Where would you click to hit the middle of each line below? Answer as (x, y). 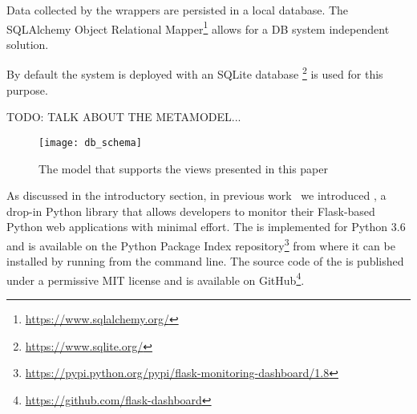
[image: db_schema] (90, 142)
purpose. (27, 89)
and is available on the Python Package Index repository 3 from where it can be (201, 244)
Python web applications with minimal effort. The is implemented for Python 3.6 (206, 227)
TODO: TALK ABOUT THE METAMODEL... (124, 117)
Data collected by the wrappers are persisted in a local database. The (178, 10)
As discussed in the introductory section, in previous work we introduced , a (196, 195)
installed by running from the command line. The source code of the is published (205, 261)
